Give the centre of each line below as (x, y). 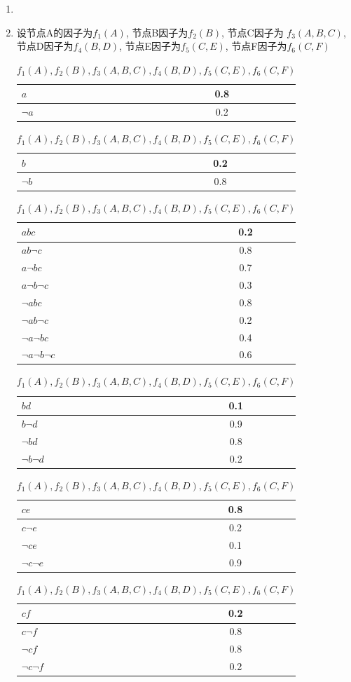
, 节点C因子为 (252, 32)
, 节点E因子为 (150, 46)
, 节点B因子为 (157, 32)
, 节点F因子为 (256, 46)
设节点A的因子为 (55, 32)
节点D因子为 (45, 46)
